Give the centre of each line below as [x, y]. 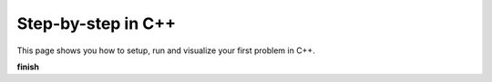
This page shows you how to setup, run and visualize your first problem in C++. [166, 50]
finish [28, 67]
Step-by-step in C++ [97, 23]
